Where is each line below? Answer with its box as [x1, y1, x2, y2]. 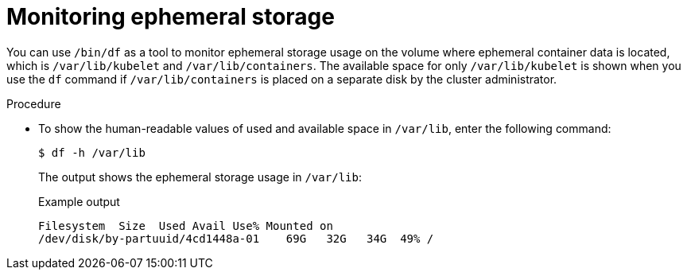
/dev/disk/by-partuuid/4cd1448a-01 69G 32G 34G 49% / [38, 231, 434, 245]
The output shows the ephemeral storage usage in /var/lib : [38, 169, 362, 184]
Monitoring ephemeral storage [6, 3, 335, 30]
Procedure [6, 96, 61, 111]
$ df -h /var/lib [38, 146, 146, 159]
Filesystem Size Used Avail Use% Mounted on [38, 219, 333, 232]
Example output [38, 194, 120, 208]
